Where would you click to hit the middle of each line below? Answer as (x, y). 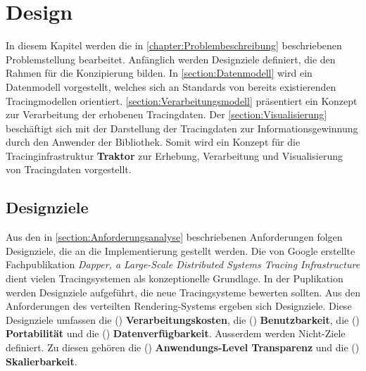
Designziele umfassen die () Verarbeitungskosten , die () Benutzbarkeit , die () (183, 319)
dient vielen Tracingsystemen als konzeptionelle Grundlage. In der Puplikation (175, 278)
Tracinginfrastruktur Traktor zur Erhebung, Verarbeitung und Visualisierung (174, 155)
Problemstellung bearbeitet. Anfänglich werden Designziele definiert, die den (171, 59)
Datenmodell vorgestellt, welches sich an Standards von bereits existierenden (171, 86)
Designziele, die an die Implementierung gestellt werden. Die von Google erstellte (181, 250)
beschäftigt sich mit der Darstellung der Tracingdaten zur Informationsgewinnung (182, 128)
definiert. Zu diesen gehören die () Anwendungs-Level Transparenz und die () (183, 347)
